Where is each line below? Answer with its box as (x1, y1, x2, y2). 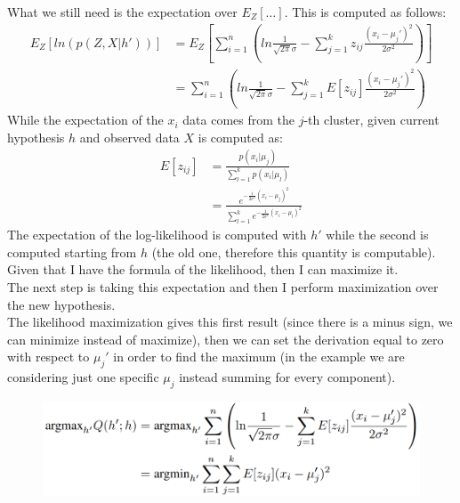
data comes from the (182, 110, 295, 129)
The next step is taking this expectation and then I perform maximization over (7, 277, 439, 296)
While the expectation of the (7, 110, 164, 129)
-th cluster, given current (303, 110, 440, 129)
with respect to (7, 347, 90, 366)
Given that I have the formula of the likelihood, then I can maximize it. (7, 260, 399, 279)
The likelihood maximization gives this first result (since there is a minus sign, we (7, 312, 453, 331)
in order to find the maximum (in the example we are (113, 347, 405, 366)
